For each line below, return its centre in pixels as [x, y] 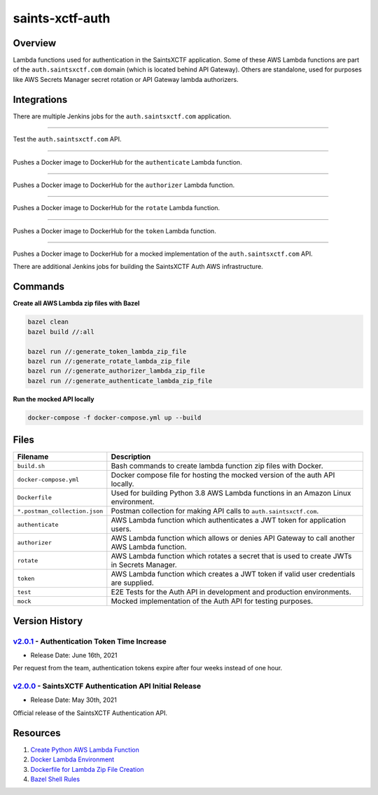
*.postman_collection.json [60, 511]
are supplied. [132, 583]
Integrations [40, 99]
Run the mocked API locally [54, 399]
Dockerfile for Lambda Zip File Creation [87, 769]
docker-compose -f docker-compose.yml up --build [114, 417]
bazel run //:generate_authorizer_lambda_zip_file [117, 371]
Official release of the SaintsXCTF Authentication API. [90, 713]
